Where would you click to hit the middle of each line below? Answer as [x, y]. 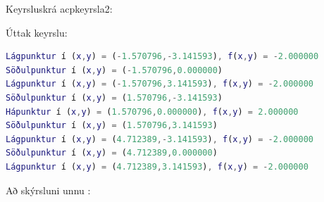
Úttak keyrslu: [37, 32]
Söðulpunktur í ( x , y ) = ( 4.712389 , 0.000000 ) [112, 153]
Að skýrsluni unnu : [48, 190]
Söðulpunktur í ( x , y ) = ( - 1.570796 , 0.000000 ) [114, 70]
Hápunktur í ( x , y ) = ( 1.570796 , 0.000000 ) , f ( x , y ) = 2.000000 [152, 112]
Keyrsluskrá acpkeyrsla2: [59, 8]
